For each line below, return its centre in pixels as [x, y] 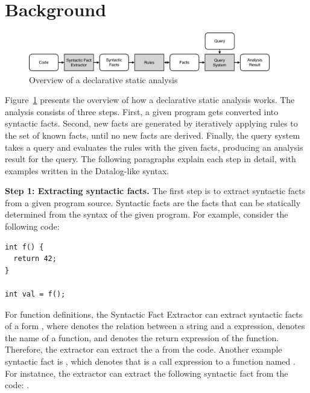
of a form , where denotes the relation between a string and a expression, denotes [155, 326]
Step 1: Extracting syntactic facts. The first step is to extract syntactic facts [155, 191]
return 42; [35, 259]
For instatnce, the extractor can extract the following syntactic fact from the [147, 373]
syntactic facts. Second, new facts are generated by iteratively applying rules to [151, 123]
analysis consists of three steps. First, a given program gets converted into [142, 111]
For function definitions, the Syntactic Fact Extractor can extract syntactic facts [154, 314]
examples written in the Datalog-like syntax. [87, 170]
